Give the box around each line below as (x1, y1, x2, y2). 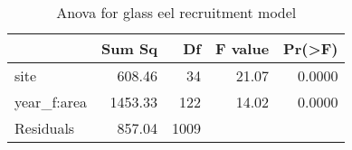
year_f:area (14, 91, 88, 112)
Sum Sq (101, 38, 157, 59)
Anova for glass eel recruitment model (56, 2, 297, 23)
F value (214, 38, 270, 59)
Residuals (14, 117, 75, 138)
